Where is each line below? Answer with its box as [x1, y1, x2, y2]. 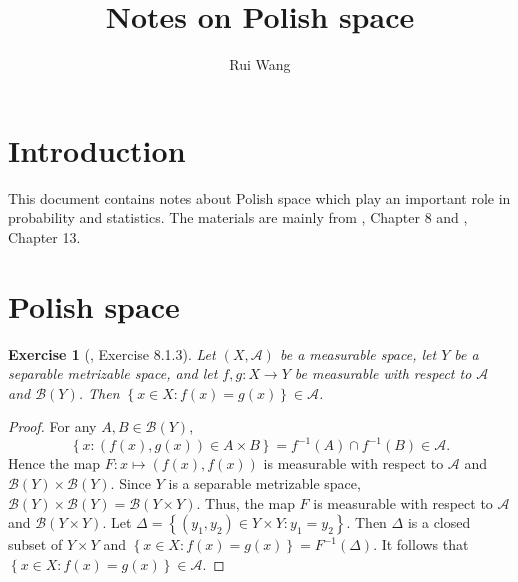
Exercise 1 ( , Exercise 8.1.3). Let [8, 343, 216, 364]
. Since [110, 473, 152, 494]
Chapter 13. [8, 226, 81, 247]
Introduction [8, 129, 186, 170]
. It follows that [373, 534, 469, 555]
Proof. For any [8, 416, 97, 437]
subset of [8, 534, 63, 555]
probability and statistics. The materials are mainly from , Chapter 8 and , [8, 207, 468, 228]
